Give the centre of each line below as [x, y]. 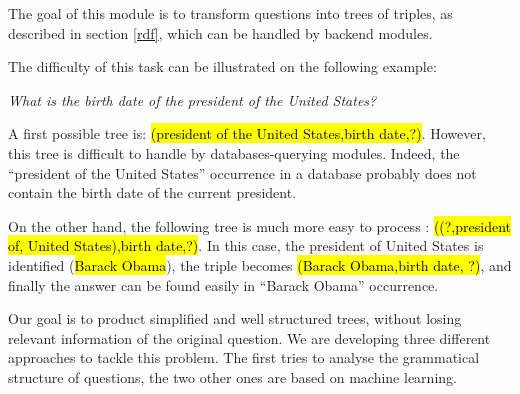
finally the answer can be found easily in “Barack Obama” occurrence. [223, 284]
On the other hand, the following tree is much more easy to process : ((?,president [260, 225]
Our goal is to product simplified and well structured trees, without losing [235, 318]
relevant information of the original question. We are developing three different [249, 337]
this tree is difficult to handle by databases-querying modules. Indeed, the [234, 152]
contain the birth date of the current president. [152, 192]
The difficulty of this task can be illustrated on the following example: [222, 66]
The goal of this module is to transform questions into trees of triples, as [230, 13]
